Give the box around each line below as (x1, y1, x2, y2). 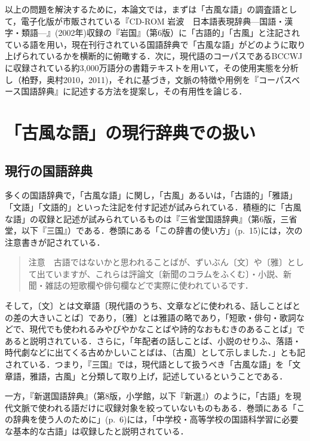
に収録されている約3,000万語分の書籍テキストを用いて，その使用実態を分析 (5, 61, 299, 73)
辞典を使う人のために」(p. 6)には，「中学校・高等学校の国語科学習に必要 (13, 413, 299, 425)
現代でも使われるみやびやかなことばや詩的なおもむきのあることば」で (29, 323, 305, 335)
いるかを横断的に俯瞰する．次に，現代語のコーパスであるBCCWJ (46, 50, 303, 62)
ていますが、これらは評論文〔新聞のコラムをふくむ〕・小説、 (45, 267, 284, 280)
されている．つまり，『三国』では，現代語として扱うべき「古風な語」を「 (5, 358, 293, 370)
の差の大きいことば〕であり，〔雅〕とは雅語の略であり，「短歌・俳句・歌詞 (5, 311, 296, 323)
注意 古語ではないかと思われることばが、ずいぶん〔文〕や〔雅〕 (28, 256, 287, 268)
